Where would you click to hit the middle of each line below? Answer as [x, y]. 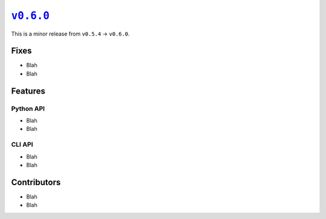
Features [28, 91]
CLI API [22, 145]
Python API [28, 109]
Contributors [36, 182]
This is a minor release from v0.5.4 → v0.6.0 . [70, 34]
